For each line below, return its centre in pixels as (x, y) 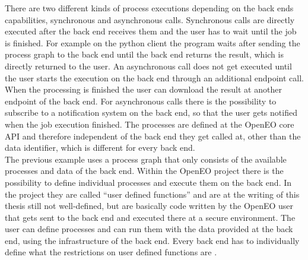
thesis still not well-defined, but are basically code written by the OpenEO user (149, 206)
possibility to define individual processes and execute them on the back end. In (148, 182)
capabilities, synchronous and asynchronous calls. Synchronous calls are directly (150, 19)
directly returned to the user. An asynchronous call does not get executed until (148, 66)
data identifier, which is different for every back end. (100, 148)
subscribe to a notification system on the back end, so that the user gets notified (151, 112)
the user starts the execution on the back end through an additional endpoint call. (154, 77)
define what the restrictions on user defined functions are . (111, 252)
